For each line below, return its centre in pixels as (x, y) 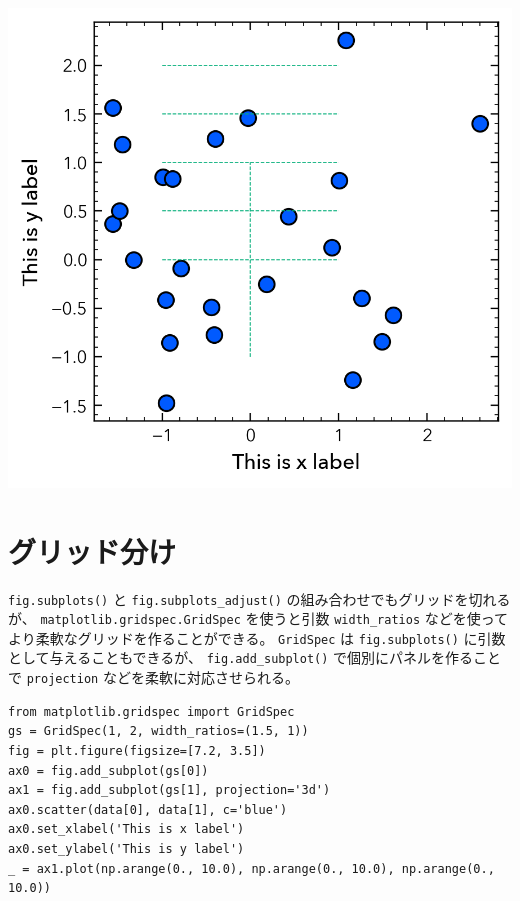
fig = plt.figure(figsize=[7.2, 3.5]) (137, 750)
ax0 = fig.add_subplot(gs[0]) (108, 770)
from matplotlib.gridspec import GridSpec (151, 711)
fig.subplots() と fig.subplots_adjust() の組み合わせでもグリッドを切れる (259, 598)
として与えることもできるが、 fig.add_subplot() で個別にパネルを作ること (255, 657)
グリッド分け (92, 550)
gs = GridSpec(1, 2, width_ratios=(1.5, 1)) (158, 731)
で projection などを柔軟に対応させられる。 (153, 677)
